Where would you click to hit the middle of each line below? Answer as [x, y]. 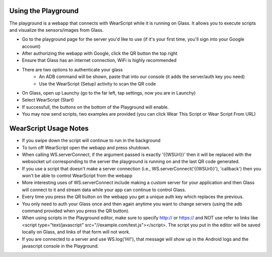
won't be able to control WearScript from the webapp [77, 176]
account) [31, 46]
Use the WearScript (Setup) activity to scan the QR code [97, 83]
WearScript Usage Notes [49, 128]
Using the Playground [44, 11]
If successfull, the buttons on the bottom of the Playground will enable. [95, 107]
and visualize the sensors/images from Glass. [57, 30]
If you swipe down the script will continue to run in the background [91, 140]
